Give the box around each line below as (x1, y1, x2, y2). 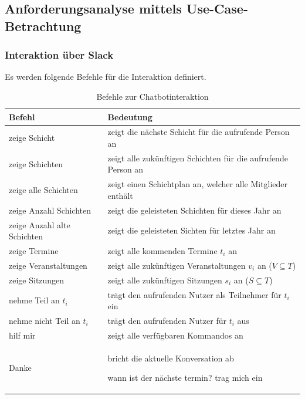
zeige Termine (9, 245, 59, 257)
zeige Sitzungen (9, 273, 65, 286)
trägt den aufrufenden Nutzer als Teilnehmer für (107, 288, 282, 300)
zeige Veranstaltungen (9, 259, 87, 271)
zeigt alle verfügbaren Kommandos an (107, 329, 243, 341)
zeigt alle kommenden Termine (107, 245, 218, 257)
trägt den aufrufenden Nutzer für (107, 314, 226, 326)
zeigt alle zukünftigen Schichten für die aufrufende (107, 151, 288, 164)
